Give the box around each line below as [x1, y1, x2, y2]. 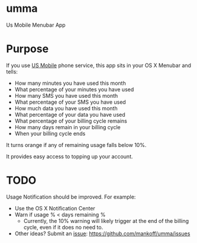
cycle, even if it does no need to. [23, 223, 104, 231]
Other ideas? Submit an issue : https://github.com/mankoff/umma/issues [14, 230, 190, 237]
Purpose [6, 42, 49, 56]
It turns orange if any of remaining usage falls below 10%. [6, 141, 147, 148]
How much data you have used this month [14, 104, 118, 111]
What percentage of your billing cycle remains [14, 117, 127, 124]
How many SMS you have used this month [14, 92, 118, 99]
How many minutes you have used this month [14, 79, 126, 87]
